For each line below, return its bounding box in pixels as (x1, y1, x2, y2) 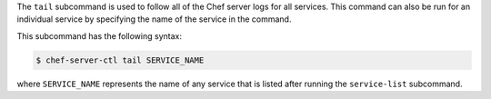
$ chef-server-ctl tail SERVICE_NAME (35, 54, 205, 65)
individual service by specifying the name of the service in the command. (16, 14, 292, 25)
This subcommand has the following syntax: (16, 30, 182, 41)
